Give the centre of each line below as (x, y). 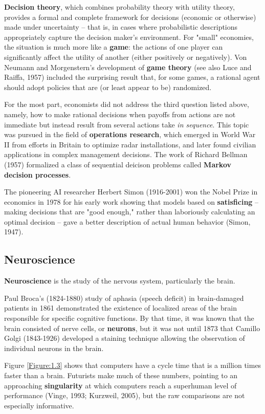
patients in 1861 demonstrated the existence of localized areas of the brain (121, 308)
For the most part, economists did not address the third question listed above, (127, 104)
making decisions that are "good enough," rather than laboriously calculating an (130, 212)
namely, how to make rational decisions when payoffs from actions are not (120, 114)
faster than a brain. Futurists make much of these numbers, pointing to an (121, 375)
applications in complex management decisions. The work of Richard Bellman (126, 154)
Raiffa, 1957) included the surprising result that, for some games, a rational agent (132, 77)
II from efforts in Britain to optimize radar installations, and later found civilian (130, 144)
